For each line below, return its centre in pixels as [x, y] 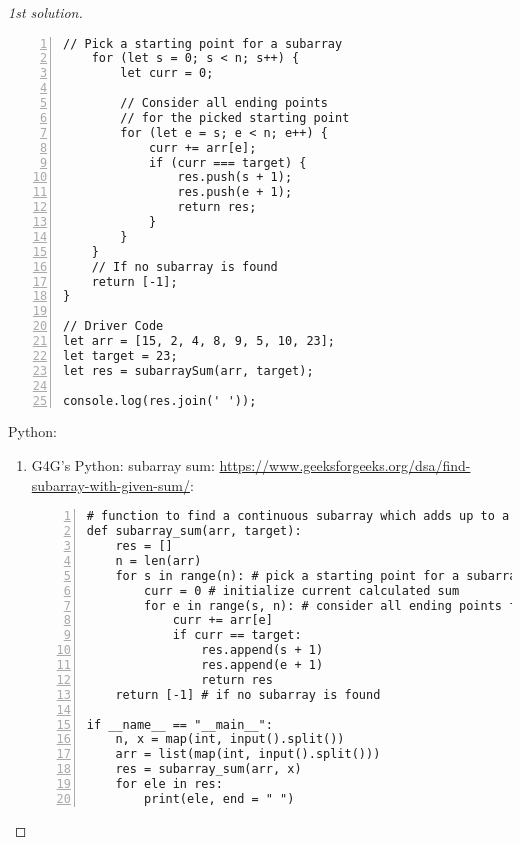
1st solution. [45, 12]
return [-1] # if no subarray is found [248, 694]
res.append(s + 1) [262, 650]
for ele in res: [169, 784]
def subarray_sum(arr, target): [194, 531]
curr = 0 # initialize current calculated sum [302, 590]
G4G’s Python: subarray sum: [123, 465]
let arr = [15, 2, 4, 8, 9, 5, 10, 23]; [199, 341]
